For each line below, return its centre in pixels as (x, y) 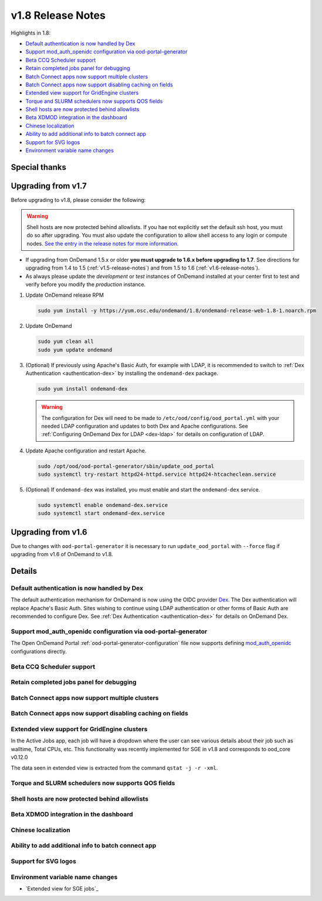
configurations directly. (39, 651)
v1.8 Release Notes (58, 15)
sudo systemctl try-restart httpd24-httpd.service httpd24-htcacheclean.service (157, 475)
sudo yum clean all (66, 342)
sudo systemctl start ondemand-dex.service (101, 513)
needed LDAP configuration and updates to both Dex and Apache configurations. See (145, 426)
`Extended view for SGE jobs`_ (62, 888)
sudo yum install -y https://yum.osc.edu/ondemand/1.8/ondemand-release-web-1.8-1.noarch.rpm (177, 311)
